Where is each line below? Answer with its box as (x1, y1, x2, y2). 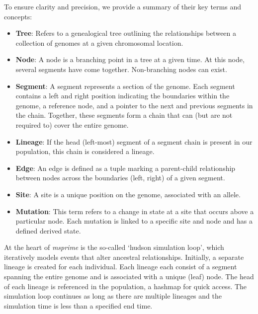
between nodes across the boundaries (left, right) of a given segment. (15, 172, 225, 183)
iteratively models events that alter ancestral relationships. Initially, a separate (4, 251, 244, 262)
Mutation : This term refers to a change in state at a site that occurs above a (15, 206, 254, 216)
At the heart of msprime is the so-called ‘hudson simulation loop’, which (4, 242, 224, 252)
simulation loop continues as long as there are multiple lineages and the (4, 291, 222, 301)
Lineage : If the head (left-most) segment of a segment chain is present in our (15, 136, 253, 147)
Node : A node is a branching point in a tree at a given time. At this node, (15, 54, 245, 65)
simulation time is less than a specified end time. (4, 300, 153, 311)
